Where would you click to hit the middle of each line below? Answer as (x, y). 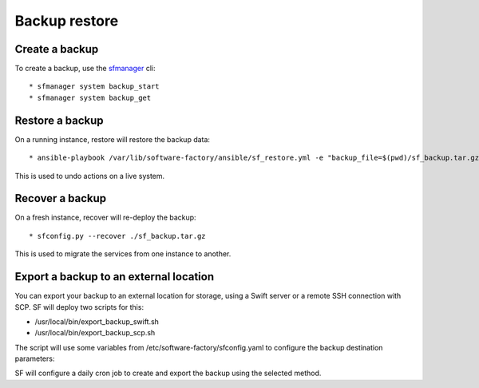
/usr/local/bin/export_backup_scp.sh (95, 333)
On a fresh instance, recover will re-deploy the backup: (105, 218)
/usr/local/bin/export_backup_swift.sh (97, 321)
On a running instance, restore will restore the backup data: (113, 139)
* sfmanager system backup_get (90, 97)
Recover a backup (61, 198)
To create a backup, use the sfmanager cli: (85, 69)
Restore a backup (59, 120)
